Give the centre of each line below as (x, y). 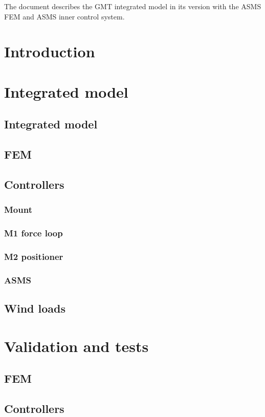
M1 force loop (34, 233)
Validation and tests (76, 346)
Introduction (50, 51)
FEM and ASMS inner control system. (64, 16)
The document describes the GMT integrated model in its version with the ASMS (133, 6)
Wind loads (35, 308)
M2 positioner (34, 256)
